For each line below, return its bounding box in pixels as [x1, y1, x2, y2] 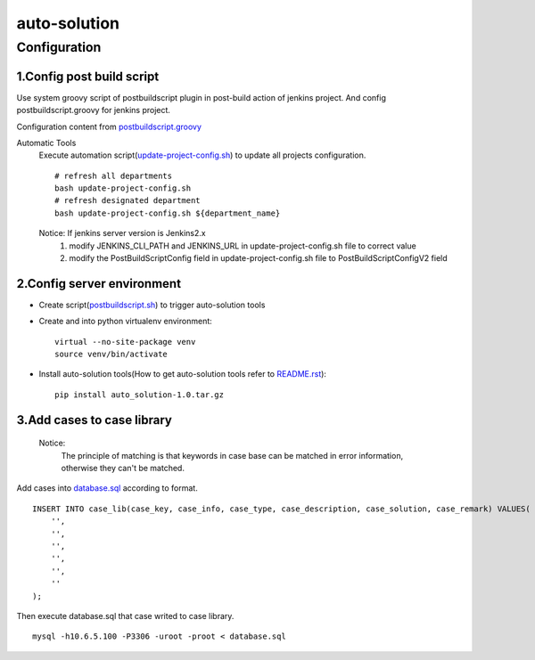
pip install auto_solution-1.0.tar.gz [54, 389, 225, 400]
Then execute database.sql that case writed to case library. [16, 610, 235, 621]
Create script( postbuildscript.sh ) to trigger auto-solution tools [38, 299, 266, 310]
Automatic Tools [16, 137, 77, 148]
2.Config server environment [16, 276, 182, 291]
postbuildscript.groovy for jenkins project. [16, 105, 171, 116]
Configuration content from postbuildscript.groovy [16, 121, 202, 132]
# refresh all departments [54, 170, 173, 181]
